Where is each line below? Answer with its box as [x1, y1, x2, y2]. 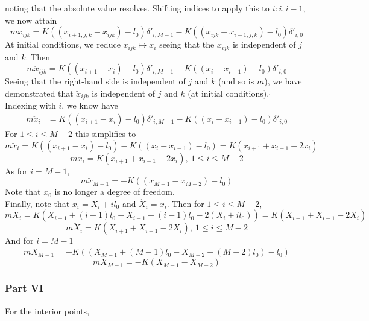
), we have [264, 75, 302, 87]
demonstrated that [5, 86, 74, 99]
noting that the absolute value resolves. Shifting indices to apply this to [5, 2, 270, 14]
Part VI [5, 281, 44, 296]
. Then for [166, 197, 204, 209]
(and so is [218, 75, 254, 87]
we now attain [5, 13, 57, 26]
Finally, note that [5, 197, 70, 209]
